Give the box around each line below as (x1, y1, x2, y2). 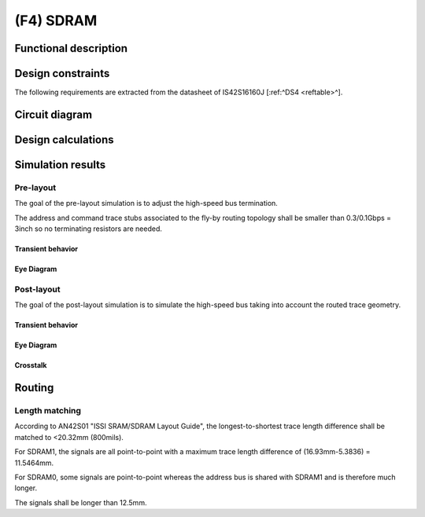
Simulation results (14, 158, 106, 171)
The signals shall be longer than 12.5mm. (14, 497, 147, 507)
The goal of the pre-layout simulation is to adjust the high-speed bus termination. (14, 199, 279, 208)
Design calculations (14, 133, 114, 146)
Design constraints (14, 67, 110, 80)
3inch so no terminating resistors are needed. (14, 224, 163, 233)
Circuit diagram (14, 108, 93, 121)
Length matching (14, 405, 82, 416)
